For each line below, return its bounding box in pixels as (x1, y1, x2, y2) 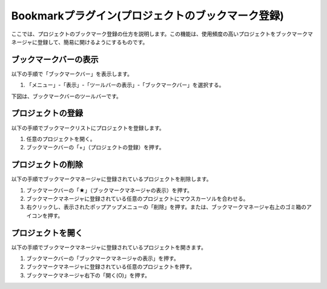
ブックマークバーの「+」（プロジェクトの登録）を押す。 (26, 144, 165, 151)
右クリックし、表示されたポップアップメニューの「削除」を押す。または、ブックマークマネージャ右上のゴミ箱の (26, 203, 307, 211)
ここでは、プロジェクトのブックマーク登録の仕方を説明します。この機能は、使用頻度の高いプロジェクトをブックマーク (11, 30, 308, 37)
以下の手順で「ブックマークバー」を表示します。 (11, 70, 133, 77)
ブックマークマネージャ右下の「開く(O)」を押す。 (26, 271, 151, 279)
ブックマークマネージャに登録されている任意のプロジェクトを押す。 (26, 263, 196, 270)
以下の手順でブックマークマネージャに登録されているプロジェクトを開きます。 (11, 244, 207, 251)
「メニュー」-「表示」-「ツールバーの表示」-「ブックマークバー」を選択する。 (26, 82, 225, 89)
